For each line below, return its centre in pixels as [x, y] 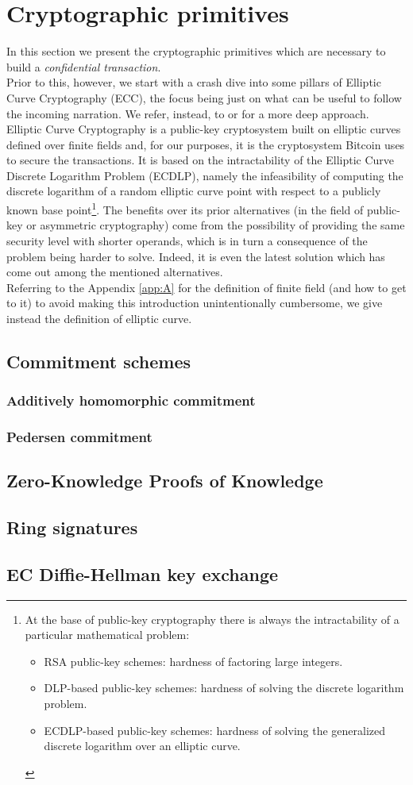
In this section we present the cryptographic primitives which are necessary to [196, 51]
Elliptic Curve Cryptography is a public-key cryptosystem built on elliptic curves [204, 129]
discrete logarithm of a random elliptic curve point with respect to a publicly [194, 191]
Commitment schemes [99, 361]
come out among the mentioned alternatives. [115, 272]
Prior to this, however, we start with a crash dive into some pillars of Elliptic [194, 82]
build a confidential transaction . [84, 66]
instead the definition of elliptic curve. [99, 318]
